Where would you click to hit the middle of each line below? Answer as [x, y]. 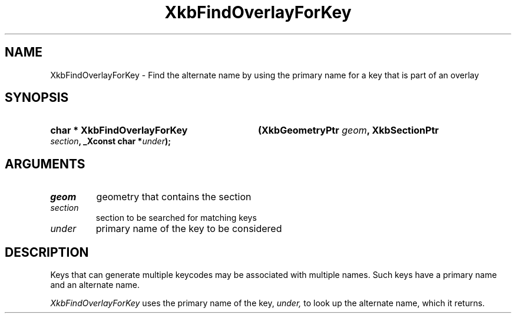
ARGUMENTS [45, 164]
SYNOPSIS [37, 98]
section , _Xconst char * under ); [110, 141]
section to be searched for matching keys [176, 218]
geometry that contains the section [174, 197]
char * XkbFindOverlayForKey [119, 130]
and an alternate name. [95, 285]
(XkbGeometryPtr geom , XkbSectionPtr [348, 130]
